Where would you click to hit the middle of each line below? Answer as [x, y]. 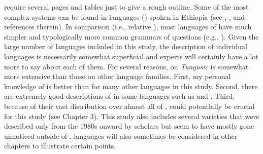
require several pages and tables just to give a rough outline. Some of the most [126, 7]
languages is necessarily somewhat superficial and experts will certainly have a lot [131, 56]
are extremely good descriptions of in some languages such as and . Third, [120, 96]
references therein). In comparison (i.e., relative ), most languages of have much [128, 27]
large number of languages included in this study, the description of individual [126, 46]
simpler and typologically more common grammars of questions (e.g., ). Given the [131, 36]
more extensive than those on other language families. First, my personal [118, 76]
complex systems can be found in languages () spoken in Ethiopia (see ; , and [124, 16]
